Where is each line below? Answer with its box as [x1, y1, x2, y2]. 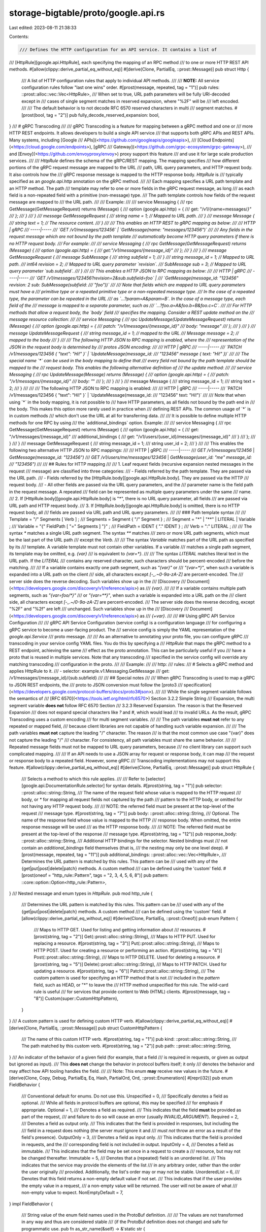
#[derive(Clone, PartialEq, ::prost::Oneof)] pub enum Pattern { [113, 916, 238, 922]
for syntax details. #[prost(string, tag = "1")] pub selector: [106, 783, 223, 788]
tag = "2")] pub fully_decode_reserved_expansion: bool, [46, 112, 160, 118]
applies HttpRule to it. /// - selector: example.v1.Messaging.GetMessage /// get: [9, 668, 170, 674]
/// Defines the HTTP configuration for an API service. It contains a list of [19, 47, 217, 52]
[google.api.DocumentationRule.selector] [21, 783, 105, 788]
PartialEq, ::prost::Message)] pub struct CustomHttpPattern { [39, 1025, 163, 1031]
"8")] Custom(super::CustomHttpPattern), [33, 995, 118, 1001]
